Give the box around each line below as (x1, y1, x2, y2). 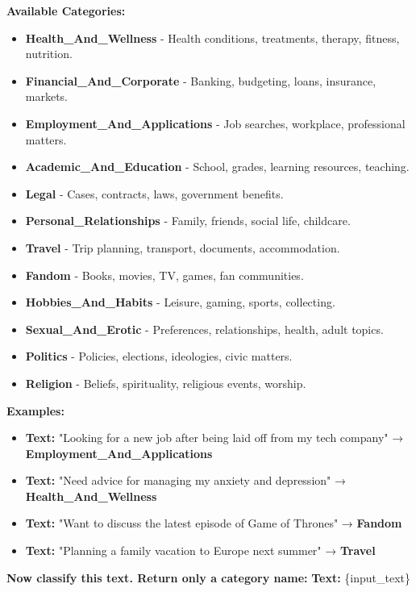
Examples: (6, 402, 64, 419)
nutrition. (25, 45, 73, 62)
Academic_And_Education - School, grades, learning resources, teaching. (25, 158, 410, 175)
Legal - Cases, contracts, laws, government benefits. (25, 185, 284, 202)
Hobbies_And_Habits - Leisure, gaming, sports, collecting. (25, 294, 335, 311)
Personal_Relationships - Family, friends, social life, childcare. (25, 212, 351, 229)
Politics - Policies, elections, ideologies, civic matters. (25, 348, 293, 365)
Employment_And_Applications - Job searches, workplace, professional (25, 115, 406, 131)
